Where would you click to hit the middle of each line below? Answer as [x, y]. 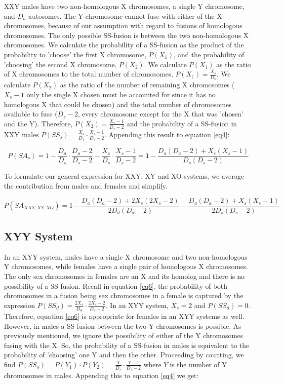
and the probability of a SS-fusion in [182, 123]
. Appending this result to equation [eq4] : [167, 134]
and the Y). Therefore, [38, 123]
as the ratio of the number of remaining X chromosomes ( [147, 85]
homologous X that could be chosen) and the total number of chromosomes [118, 104]
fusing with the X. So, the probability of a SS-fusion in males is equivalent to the [127, 345]
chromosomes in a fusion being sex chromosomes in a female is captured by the [124, 295]
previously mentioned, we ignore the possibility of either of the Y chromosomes [123, 335]
